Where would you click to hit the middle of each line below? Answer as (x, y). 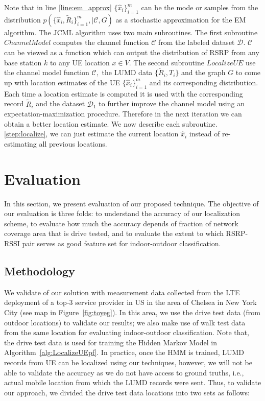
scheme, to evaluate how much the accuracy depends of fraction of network (121, 223)
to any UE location (80, 62)
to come (248, 72)
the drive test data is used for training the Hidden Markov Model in (111, 342)
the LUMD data (127, 72)
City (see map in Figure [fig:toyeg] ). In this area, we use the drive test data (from (132, 312)
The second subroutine (169, 62)
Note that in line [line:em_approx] (58, 7)
